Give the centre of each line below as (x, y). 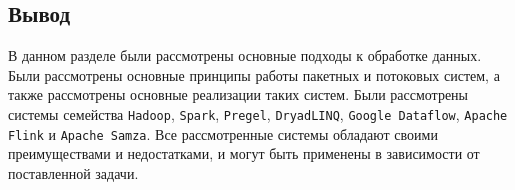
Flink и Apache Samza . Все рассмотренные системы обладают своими (223, 133)
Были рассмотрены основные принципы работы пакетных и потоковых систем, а (254, 74)
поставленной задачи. (73, 172)
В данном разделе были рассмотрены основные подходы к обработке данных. (245, 55)
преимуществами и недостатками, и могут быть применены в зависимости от (244, 153)
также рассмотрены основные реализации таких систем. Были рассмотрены (238, 94)
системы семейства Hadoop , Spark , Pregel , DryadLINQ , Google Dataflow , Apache (258, 113)
